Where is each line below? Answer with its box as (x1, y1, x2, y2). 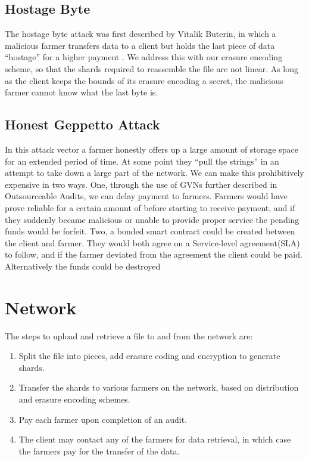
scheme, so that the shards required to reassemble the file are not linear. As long (5, 62, 299, 75)
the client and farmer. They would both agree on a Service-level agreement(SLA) (5, 236, 300, 249)
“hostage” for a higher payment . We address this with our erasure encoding (5, 51, 283, 63)
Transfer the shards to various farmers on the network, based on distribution (18, 381, 299, 394)
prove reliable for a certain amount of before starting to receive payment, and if (5, 201, 295, 214)
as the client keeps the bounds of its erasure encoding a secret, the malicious (5, 74, 284, 86)
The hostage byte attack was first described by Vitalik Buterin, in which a (5, 27, 276, 40)
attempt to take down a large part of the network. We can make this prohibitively (5, 166, 304, 179)
